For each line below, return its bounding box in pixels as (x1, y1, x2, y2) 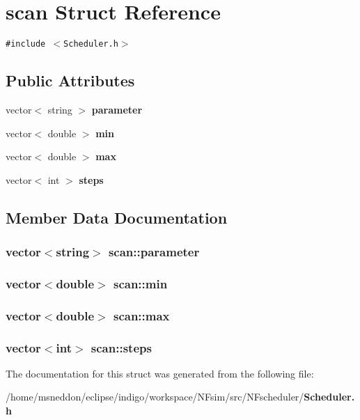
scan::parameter (108, 243, 200, 260)
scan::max (113, 306, 170, 324)
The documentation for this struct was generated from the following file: (6, 366, 314, 380)
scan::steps (91, 339, 152, 356)
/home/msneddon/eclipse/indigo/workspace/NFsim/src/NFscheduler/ (6, 389, 304, 404)
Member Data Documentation (6, 206, 228, 228)
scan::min (113, 274, 168, 292)
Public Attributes (6, 70, 135, 91)
